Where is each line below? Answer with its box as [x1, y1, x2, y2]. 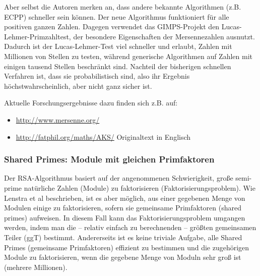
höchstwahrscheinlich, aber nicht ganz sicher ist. [4, 80, 152, 91]
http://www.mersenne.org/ [16, 114, 100, 125]
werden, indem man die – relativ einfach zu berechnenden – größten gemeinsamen [4, 222, 256, 233]
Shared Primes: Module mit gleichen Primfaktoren [4, 153, 215, 165]
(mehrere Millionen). [4, 261, 68, 272]
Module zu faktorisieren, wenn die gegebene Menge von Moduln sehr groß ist [4, 252, 241, 262]
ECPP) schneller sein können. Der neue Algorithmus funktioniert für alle [4, 11, 229, 22]
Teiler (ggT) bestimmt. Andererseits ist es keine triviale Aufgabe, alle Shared [4, 232, 242, 242]
